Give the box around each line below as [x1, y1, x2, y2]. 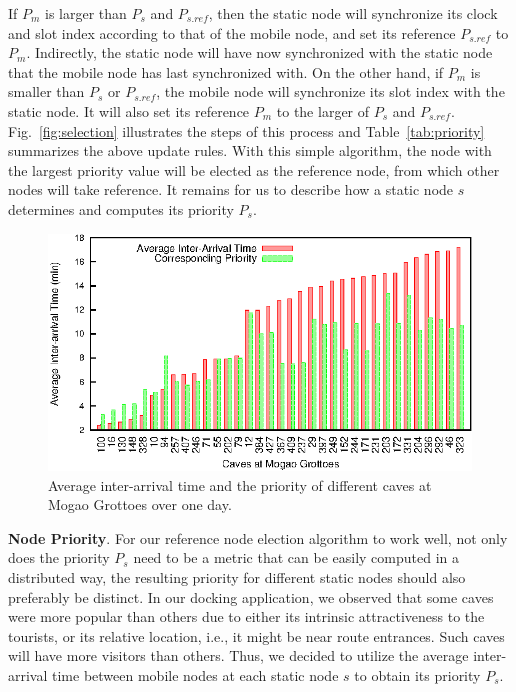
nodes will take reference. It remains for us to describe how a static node [8, 179, 454, 200]
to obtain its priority [354, 665, 481, 685]
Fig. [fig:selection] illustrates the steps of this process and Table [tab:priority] [8, 120, 485, 141]
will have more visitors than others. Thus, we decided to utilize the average [8, 645, 469, 666]
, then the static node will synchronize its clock [208, 3, 498, 23]
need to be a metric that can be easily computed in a [133, 547, 459, 568]
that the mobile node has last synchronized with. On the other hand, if [8, 61, 444, 82]
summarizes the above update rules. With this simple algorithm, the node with [8, 140, 492, 161]
